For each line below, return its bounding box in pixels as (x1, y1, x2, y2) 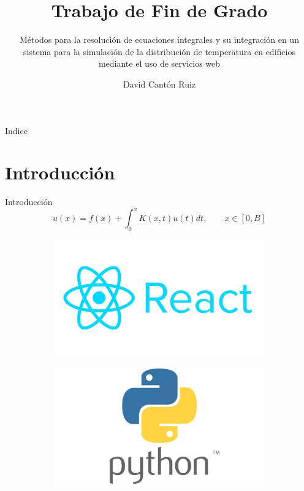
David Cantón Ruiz (123, 77, 196, 90)
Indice (5, 124, 28, 137)
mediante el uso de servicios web (98, 57, 221, 70)
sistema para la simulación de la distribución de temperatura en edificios (23, 45, 295, 58)
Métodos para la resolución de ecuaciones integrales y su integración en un (20, 33, 299, 46)
